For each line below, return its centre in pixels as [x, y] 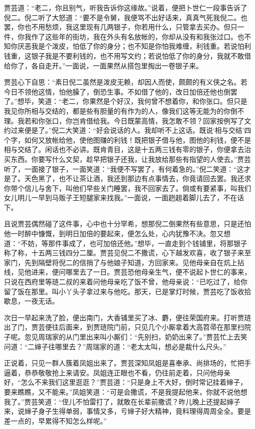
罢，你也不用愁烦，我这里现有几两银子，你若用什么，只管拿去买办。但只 [121, 27]
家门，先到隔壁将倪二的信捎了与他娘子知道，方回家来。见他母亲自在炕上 [121, 262]
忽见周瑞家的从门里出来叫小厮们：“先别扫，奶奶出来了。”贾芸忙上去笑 [136, 337]
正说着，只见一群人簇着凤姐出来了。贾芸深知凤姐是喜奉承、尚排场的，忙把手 [127, 363]
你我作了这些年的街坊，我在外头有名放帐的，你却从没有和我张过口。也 [131, 36]
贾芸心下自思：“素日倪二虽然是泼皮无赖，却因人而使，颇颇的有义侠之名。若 [126, 82]
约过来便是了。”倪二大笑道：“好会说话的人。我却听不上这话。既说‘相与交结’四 [127, 130]
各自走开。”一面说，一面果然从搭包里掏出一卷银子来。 [117, 65]
